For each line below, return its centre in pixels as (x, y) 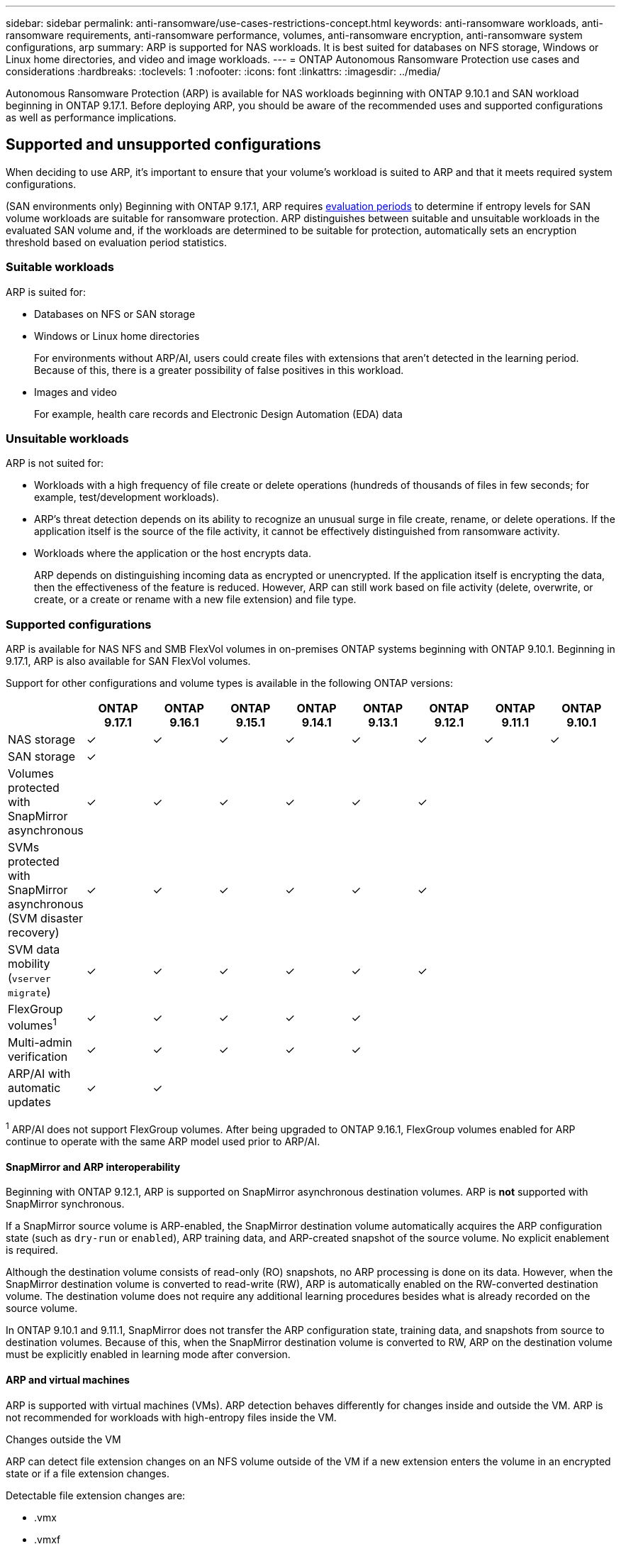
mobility (29, 964)
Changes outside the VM (63, 1439)
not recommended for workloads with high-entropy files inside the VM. (171, 1417)
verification (38, 1057)
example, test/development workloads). (127, 497)
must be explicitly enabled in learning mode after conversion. (148, 1355)
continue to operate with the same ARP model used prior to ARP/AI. (163, 1142)
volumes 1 (32, 1025)
